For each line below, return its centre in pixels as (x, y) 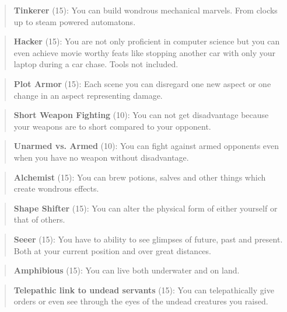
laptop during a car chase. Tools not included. (96, 64)
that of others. (39, 219)
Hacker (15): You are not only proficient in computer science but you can (147, 41)
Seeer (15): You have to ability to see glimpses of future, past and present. (148, 239)
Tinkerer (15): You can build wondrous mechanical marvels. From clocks (146, 10)
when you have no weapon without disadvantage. (101, 157)
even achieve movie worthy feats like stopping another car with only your (145, 52)
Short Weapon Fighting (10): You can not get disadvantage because (141, 115)
